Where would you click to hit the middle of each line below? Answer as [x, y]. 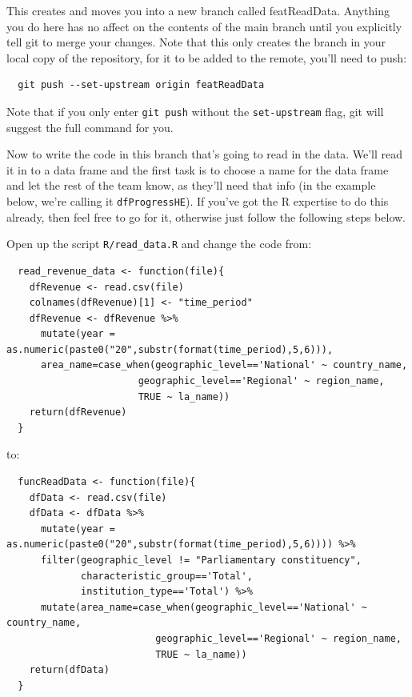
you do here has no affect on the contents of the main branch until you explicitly [204, 26]
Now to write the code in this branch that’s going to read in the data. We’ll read [204, 154]
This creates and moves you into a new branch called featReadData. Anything [198, 10]
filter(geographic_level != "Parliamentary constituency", [201, 560]
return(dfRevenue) [78, 413]
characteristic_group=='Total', [167, 576]
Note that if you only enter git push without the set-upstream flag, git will [195, 111]
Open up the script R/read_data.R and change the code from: [159, 244]
